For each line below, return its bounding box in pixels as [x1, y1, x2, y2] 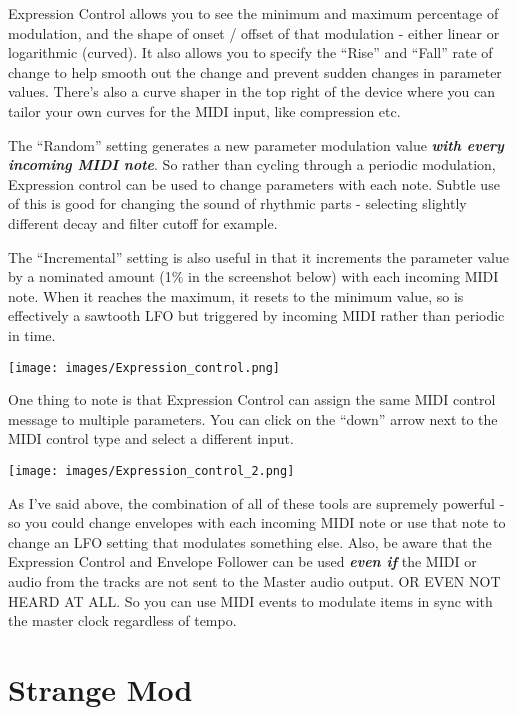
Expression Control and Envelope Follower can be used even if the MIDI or [8, 551, 477, 572]
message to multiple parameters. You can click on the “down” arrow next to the [8, 408, 498, 429]
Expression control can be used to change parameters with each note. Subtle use [8, 173, 500, 194]
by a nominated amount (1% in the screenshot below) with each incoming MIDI [8, 266, 499, 287]
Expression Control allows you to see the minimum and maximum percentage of [8, 3, 499, 23]
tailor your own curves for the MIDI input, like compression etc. [8, 100, 401, 121]
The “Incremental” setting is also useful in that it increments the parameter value [8, 246, 509, 267]
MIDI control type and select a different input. [8, 428, 294, 449]
